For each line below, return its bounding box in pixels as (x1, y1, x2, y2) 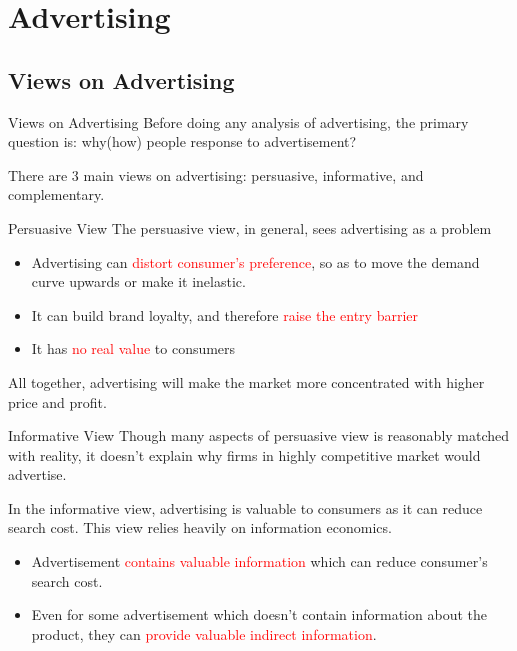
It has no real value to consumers (31, 338, 236, 359)
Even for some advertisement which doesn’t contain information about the (31, 604, 487, 625)
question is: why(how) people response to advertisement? (8, 131, 357, 152)
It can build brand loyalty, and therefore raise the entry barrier (31, 304, 419, 325)
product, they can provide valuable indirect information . (31, 623, 377, 644)
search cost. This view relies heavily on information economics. (8, 517, 392, 538)
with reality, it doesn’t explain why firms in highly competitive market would (8, 444, 481, 465)
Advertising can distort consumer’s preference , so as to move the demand (31, 251, 480, 272)
